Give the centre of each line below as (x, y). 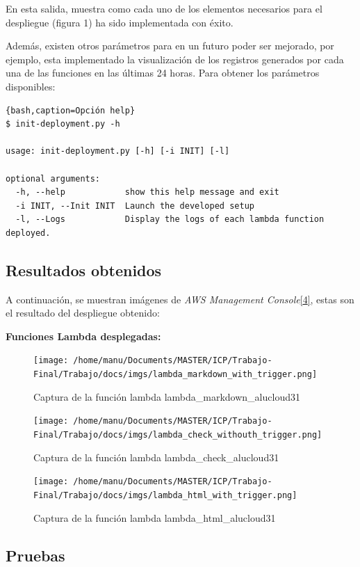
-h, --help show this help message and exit (147, 192)
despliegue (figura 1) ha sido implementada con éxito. (120, 22)
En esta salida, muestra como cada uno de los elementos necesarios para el (164, 8)
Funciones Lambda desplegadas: (83, 336)
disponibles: (31, 86)
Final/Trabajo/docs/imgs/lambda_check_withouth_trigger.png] (178, 435)
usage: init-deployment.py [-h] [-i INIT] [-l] (118, 151)
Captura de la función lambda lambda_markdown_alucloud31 (167, 396)
